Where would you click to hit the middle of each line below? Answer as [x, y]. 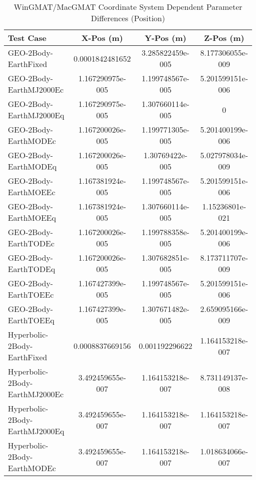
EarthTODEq [32, 269]
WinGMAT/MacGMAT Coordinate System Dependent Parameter [128, 7]
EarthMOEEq [32, 218]
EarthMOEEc [32, 192]
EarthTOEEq [31, 320]
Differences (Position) [128, 18]
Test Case [27, 38]
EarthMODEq [32, 166]
